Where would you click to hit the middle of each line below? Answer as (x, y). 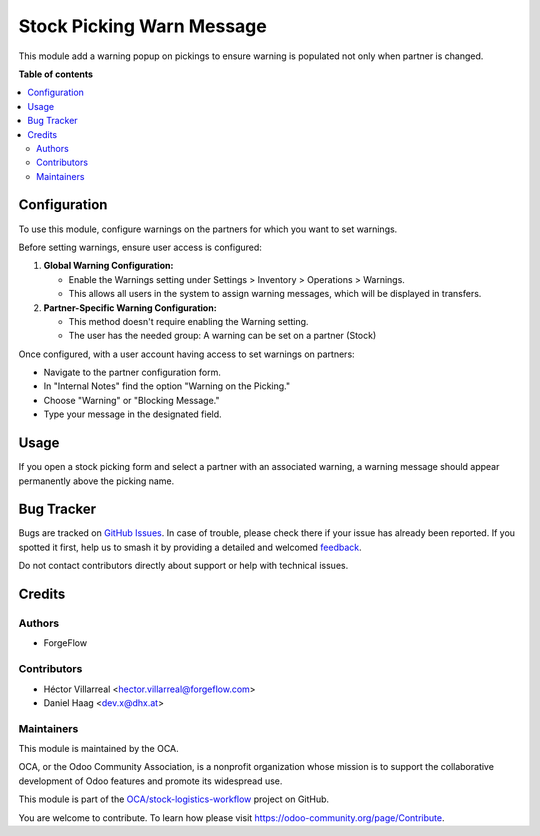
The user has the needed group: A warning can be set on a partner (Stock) (222, 336)
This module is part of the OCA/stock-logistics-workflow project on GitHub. (174, 799)
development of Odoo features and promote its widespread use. (150, 781)
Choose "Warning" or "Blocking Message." (131, 400)
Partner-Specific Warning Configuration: (130, 307)
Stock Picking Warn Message (142, 26)
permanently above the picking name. (96, 481)
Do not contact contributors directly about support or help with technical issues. (183, 566)
